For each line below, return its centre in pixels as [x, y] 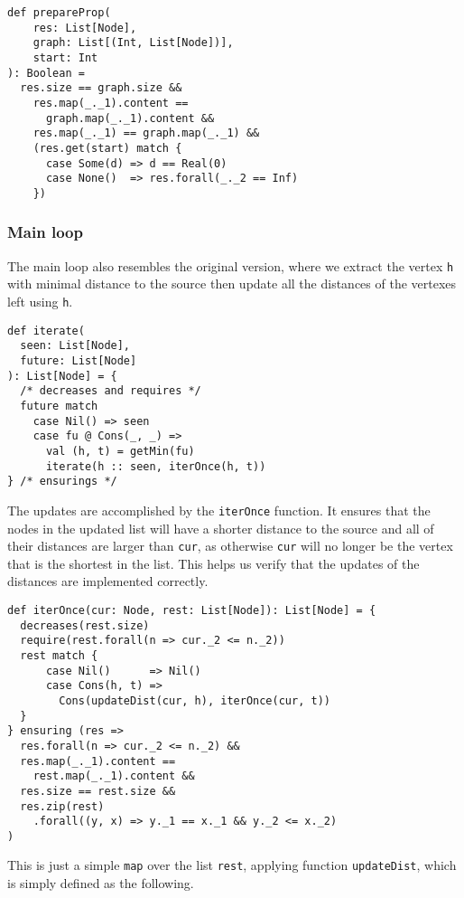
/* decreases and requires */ [111, 391]
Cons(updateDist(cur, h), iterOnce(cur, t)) [195, 700]
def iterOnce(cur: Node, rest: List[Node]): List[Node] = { [192, 610]
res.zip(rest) [62, 806]
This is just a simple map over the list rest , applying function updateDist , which [232, 865]
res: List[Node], [85, 28]
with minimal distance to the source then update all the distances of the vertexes [232, 284]
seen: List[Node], [75, 346]
